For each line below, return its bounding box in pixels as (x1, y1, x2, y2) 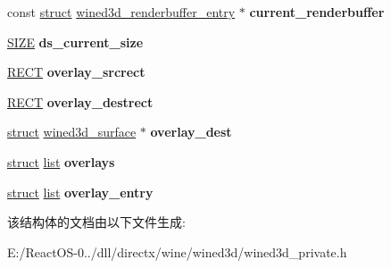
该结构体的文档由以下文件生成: (7, 213, 186, 231)
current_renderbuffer (249, 3, 385, 21)
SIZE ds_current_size (7, 32, 144, 51)
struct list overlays (7, 152, 115, 171)
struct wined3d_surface (7, 122, 137, 141)
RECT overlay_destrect (7, 92, 154, 111)
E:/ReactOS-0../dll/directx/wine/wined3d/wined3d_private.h (7, 242, 347, 261)
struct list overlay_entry (7, 182, 154, 201)
